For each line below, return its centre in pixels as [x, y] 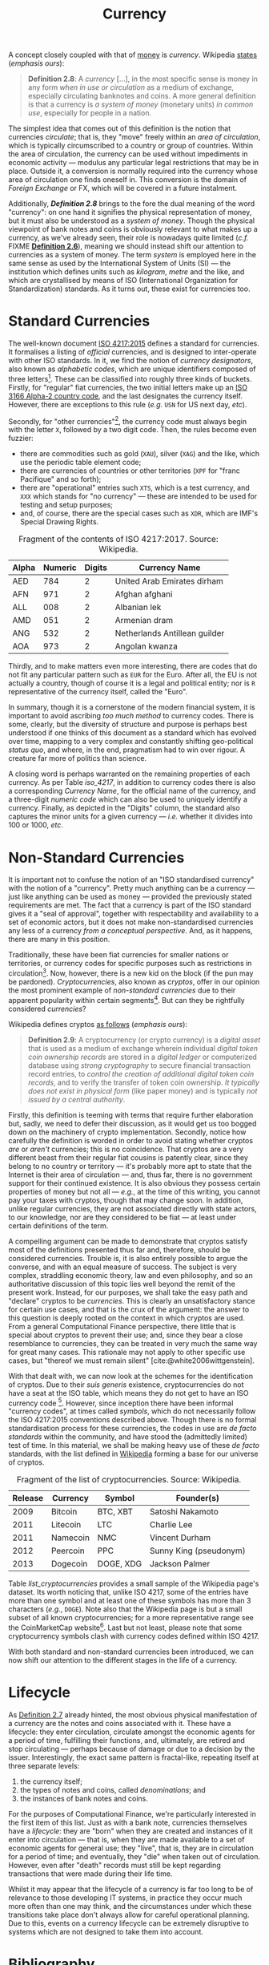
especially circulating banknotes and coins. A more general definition [142, 96]
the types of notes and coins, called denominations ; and [112, 1789]
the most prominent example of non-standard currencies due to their [122, 990]
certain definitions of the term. [58, 1225]
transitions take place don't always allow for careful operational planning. [129, 1914]
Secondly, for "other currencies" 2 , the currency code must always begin [127, 420]
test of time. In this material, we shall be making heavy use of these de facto [134, 1445]
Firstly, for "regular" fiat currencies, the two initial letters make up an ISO [128, 387]
